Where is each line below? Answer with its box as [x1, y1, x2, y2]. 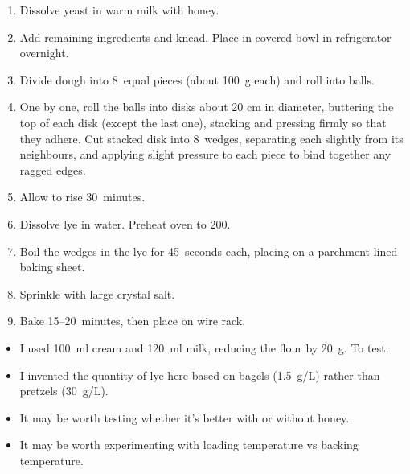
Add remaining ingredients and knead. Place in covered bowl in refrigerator [19, 28, 392, 45]
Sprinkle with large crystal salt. [19, 285, 175, 302]
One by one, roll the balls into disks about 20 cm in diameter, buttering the [19, 98, 394, 115]
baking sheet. [19, 258, 85, 275]
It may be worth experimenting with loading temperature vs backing [19, 436, 359, 453]
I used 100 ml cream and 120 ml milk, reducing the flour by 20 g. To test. [19, 339, 389, 356]
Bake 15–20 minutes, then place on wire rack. [19, 312, 246, 329]
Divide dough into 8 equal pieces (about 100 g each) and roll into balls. [19, 71, 375, 88]
